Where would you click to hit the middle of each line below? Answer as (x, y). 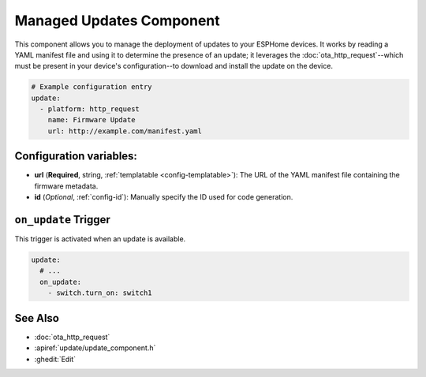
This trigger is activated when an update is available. (100, 239)
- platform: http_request (90, 109)
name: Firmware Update (92, 120)
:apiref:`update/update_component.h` (95, 348)
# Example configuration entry (92, 87)
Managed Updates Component (117, 21)
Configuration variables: (76, 157)
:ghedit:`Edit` (55, 359)
